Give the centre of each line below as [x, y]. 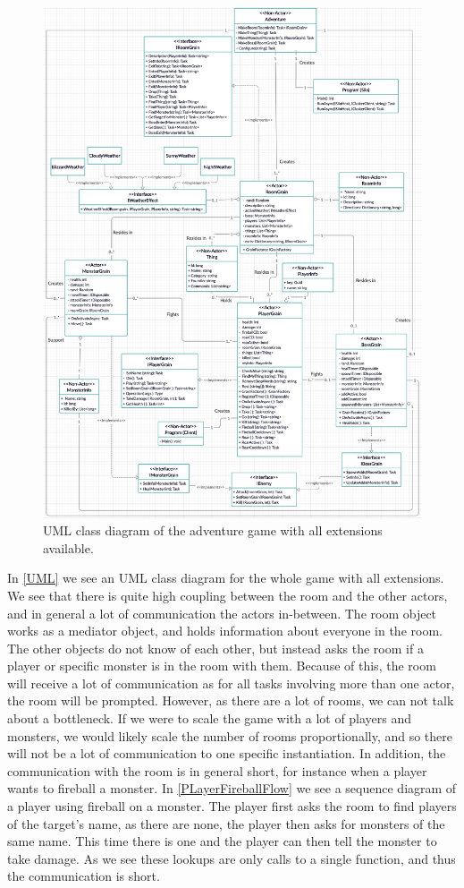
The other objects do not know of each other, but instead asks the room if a [215, 648]
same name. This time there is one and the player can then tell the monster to [222, 841]
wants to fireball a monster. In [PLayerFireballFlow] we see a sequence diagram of [232, 788]
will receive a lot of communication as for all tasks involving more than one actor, [231, 683]
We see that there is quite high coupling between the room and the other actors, [228, 595]
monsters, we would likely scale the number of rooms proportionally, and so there [230, 735]
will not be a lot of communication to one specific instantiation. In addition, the [227, 753]
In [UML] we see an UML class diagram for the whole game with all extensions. [226, 578]
